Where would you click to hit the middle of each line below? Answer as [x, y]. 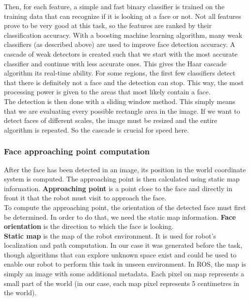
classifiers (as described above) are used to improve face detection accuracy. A [120, 44]
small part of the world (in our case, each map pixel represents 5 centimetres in [122, 283]
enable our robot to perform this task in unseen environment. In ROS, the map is [125, 264]
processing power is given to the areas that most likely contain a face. [107, 92]
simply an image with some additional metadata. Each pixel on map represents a [124, 274]
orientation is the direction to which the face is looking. [89, 226]
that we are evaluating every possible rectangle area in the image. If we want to [122, 111]
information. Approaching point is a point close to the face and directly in [118, 188]
